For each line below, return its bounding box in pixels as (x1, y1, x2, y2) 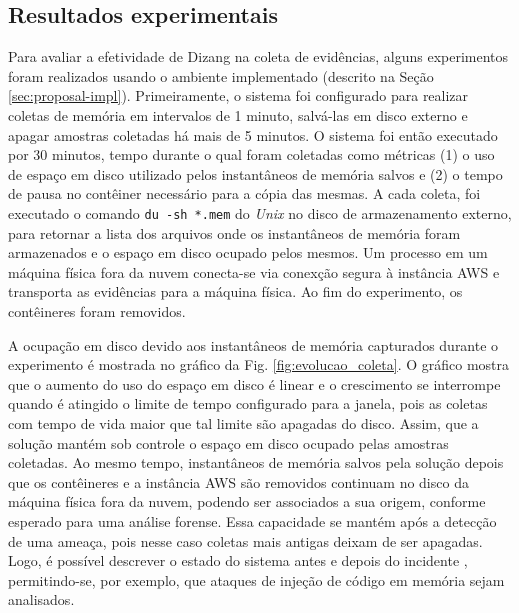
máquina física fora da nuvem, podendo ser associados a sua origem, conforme (8, 491, 486, 512)
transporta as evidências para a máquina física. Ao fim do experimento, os (8, 281, 463, 302)
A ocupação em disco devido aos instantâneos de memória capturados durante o (8, 334, 499, 355)
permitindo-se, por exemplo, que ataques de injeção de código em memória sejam (8, 569, 505, 590)
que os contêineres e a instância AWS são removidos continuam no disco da (8, 471, 469, 492)
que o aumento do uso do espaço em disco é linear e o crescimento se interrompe (8, 373, 501, 394)
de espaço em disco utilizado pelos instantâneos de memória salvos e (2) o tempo (8, 163, 503, 184)
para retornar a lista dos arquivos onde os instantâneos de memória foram (8, 222, 461, 243)
